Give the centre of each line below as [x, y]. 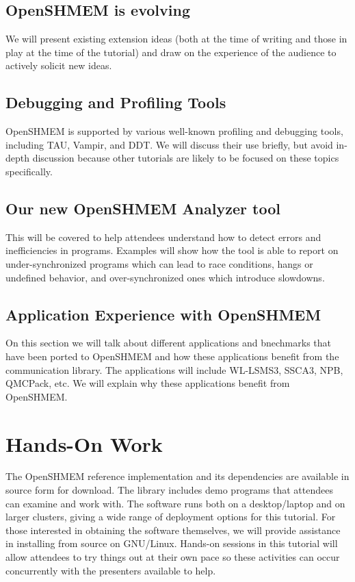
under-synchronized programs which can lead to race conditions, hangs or [159, 263]
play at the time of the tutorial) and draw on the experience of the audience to [171, 52]
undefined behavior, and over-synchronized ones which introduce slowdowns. [165, 277]
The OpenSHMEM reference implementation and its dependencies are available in [177, 476]
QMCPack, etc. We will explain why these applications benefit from [148, 383]
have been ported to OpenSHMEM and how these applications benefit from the [172, 356]
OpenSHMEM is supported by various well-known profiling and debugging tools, [174, 131]
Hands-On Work [84, 443]
